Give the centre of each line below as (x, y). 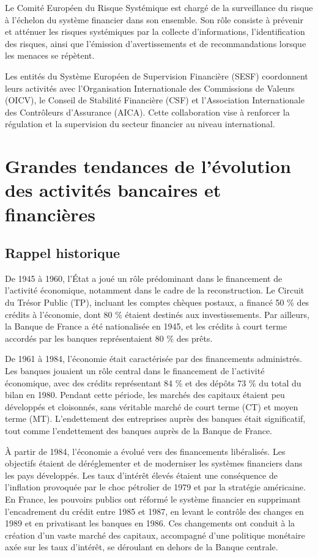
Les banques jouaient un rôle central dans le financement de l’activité (135, 371)
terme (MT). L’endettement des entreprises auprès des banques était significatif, (155, 419)
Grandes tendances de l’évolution (148, 166)
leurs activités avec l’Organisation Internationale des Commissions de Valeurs (150, 88)
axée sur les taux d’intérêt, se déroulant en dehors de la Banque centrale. (142, 547)
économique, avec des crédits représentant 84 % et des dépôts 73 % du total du (153, 382)
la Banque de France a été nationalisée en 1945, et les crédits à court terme (146, 326)
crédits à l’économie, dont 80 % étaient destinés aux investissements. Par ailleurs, (157, 314)
